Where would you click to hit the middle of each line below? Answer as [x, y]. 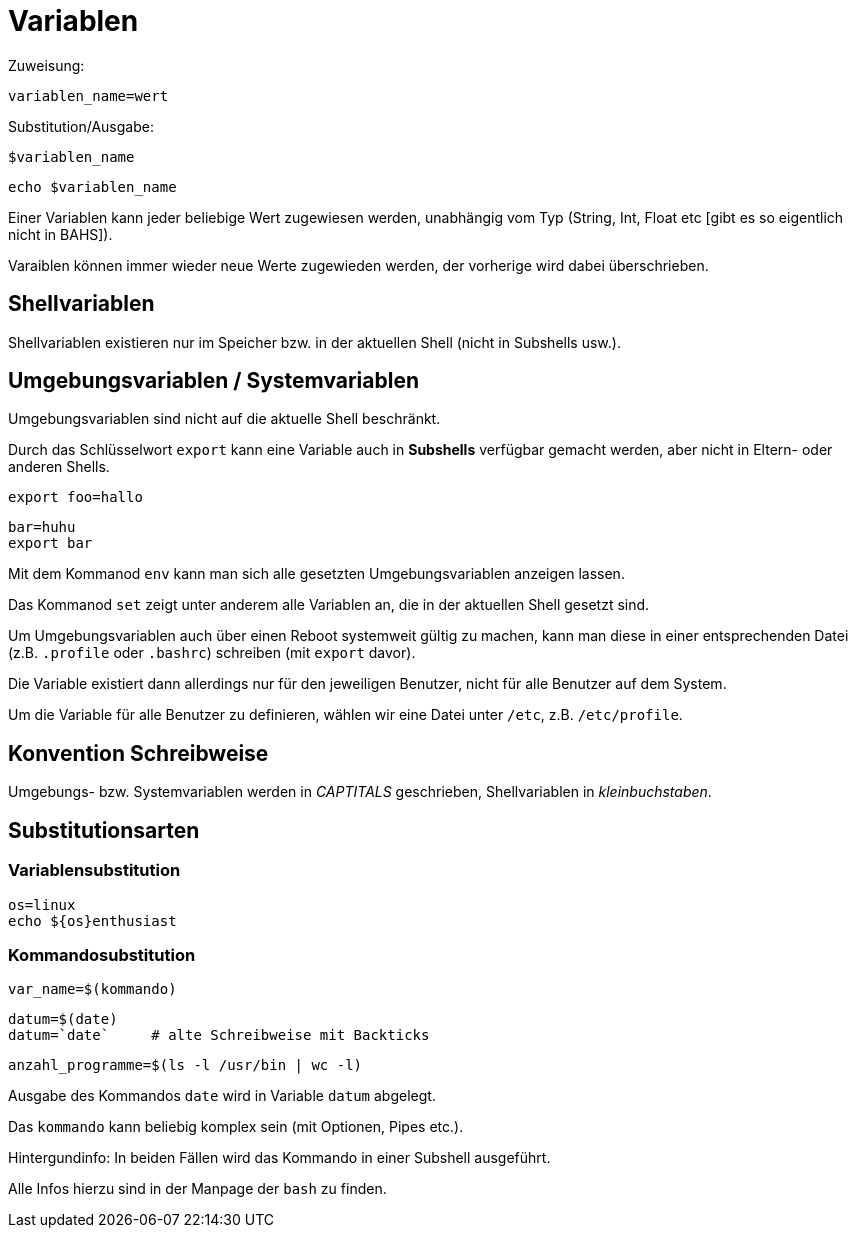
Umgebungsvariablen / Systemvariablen [214, 381]
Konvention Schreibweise [138, 753]
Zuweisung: [46, 65]
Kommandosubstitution [102, 954]
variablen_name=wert [88, 95]
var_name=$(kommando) [92, 989]
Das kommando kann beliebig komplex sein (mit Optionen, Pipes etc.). [236, 1127]
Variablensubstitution [94, 870]
